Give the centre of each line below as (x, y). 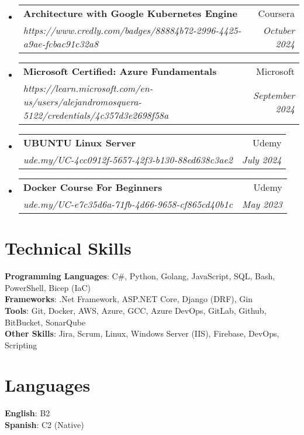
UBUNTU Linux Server (80, 143)
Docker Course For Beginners (93, 187)
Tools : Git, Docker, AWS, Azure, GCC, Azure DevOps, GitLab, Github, (136, 310)
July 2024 (262, 160)
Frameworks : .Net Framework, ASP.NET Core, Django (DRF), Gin (129, 299)
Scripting (21, 345)
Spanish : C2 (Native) (44, 424)
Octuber (279, 30)
